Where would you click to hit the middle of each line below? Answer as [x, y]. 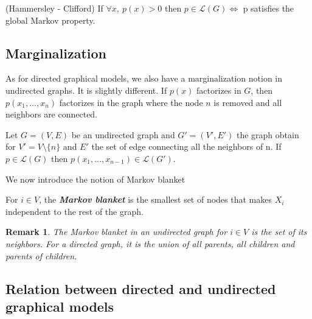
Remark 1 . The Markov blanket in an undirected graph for [116, 232]
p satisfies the [269, 8]
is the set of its [279, 232]
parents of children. [41, 255]
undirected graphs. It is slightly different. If [86, 90]
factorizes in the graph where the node [131, 102]
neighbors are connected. [52, 114]
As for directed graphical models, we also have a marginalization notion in [144, 78]
